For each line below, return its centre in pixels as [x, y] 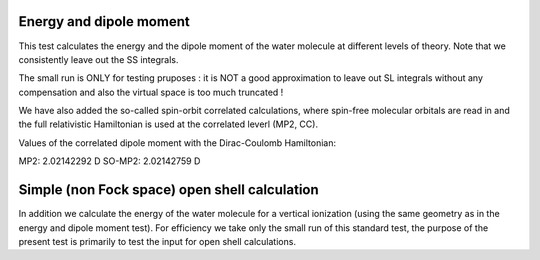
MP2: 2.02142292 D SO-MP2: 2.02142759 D [109, 161]
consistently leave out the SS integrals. [98, 59]
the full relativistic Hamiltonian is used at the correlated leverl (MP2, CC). [168, 124]
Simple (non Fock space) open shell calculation [168, 190]
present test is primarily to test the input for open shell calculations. [157, 241]
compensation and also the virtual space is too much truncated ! [151, 92]
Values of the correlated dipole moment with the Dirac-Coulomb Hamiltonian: [177, 142]
